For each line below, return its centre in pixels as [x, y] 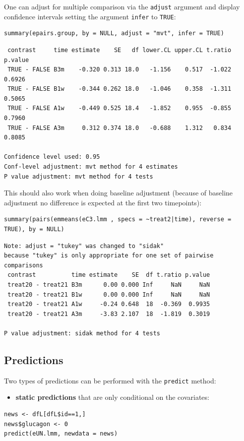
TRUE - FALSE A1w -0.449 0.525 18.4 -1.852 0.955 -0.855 [120, 108]
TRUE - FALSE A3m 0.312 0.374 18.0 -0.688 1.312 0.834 [120, 128]
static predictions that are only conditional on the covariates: [112, 397]
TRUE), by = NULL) [34, 229]
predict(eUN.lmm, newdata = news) [61, 434]
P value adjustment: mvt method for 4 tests [79, 176]
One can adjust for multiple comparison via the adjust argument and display [122, 6]
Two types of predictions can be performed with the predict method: [110, 380]
